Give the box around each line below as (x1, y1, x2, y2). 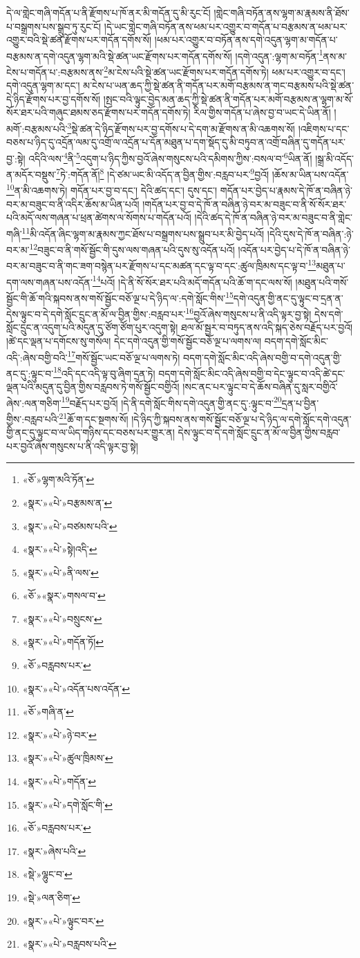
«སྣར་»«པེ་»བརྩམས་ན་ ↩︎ (22, 495, 113, 509)
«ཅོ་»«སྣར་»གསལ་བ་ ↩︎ (22, 588, 106, 603)
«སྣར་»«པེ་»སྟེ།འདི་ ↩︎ (22, 542, 97, 556)
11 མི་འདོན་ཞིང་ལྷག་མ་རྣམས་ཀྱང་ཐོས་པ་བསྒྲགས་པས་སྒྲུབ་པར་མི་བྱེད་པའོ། (21, 224, 265, 241)
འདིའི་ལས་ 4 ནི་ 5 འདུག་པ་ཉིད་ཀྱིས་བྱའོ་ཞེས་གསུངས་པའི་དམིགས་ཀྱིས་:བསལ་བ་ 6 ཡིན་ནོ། (28, 149, 312, 165)
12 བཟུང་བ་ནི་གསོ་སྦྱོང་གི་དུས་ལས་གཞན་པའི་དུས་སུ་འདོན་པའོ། (29, 241, 235, 256)
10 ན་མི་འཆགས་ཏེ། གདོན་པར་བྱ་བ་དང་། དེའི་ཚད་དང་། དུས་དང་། (6, 181, 218, 198)
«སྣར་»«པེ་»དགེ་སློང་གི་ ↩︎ (22, 797, 113, 811)
